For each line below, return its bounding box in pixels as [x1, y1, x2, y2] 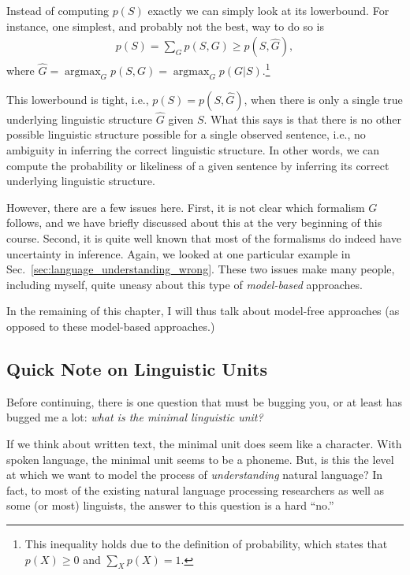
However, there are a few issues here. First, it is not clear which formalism [6, 198, 365, 215]
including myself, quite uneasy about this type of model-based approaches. [6, 276, 363, 292]
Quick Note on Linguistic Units [6, 357, 267, 380]
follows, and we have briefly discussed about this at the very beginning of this [6, 214, 382, 231]
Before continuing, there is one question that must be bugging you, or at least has [6, 393, 402, 410]
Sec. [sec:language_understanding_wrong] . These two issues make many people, [6, 261, 395, 277]
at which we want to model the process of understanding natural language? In [6, 466, 383, 483]
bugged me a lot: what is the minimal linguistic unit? [6, 409, 263, 425]
